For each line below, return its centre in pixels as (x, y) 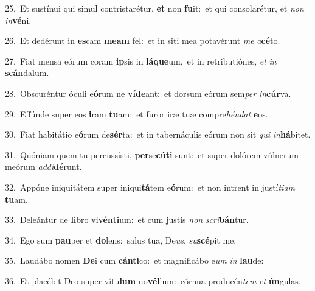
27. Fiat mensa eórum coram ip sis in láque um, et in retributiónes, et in (141, 61)
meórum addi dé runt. (43, 167)
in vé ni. (18, 20)
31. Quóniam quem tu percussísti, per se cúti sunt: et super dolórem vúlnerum (152, 154)
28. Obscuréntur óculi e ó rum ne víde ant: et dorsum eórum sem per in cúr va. (148, 93)
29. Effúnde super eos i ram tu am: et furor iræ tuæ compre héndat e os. (137, 114)
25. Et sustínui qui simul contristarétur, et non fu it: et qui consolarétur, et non (154, 8)
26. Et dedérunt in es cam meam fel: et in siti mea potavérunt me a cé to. (143, 40)
